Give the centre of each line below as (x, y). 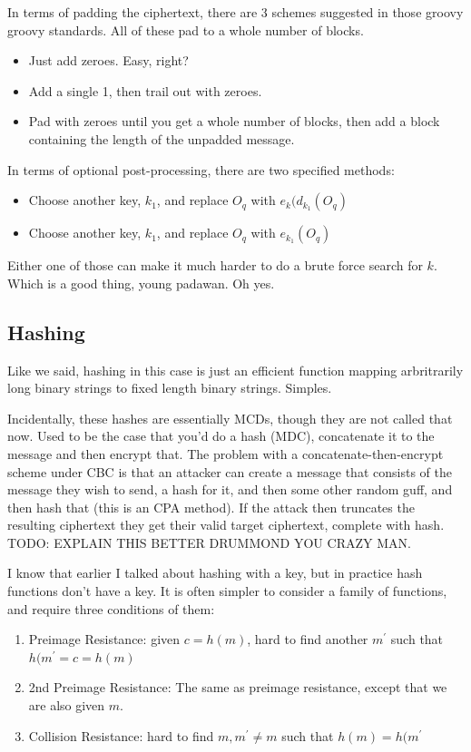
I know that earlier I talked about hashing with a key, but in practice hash (215, 573)
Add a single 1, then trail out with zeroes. (145, 90)
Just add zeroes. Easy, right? (108, 60)
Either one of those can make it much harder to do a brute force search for (215, 265)
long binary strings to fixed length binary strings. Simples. (170, 388)
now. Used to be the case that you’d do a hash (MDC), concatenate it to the (221, 436)
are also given (67, 705)
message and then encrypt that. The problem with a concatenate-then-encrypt (226, 453)
